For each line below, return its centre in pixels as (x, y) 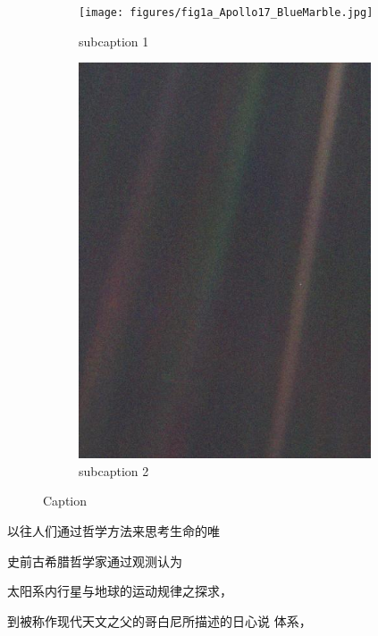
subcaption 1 (114, 41)
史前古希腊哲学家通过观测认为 (95, 561)
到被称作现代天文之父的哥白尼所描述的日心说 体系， (160, 620)
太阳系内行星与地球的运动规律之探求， (120, 591)
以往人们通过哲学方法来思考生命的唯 (113, 530)
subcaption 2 (114, 470)
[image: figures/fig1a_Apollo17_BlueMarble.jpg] (226, 13)
